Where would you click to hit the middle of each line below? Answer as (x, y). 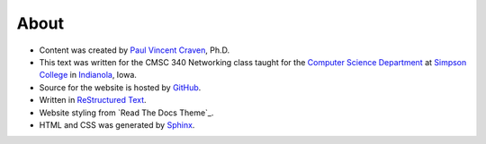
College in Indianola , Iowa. (88, 75)
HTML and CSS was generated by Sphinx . (117, 124)
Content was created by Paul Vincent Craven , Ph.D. (134, 50)
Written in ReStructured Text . (93, 100)
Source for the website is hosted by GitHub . (120, 87)
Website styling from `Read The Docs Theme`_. (126, 113)
